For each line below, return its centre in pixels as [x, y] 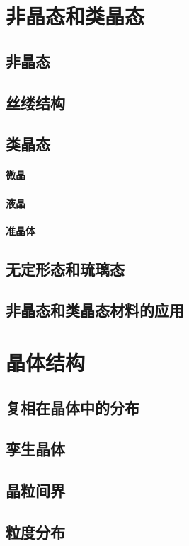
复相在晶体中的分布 [73, 407]
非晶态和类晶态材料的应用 [95, 310]
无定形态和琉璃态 [65, 268]
